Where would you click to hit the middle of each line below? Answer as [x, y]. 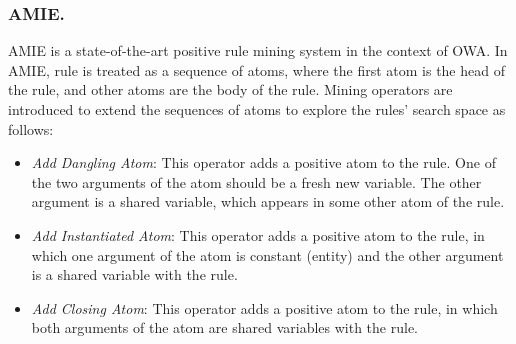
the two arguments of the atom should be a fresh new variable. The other [256, 181]
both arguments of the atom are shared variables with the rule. [224, 327]
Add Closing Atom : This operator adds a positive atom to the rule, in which [264, 307]
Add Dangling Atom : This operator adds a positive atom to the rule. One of [263, 162]
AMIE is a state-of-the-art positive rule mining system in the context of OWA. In [258, 50]
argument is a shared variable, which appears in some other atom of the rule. [268, 201]
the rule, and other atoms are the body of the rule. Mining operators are [230, 89]
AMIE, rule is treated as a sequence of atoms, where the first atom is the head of [256, 69]
